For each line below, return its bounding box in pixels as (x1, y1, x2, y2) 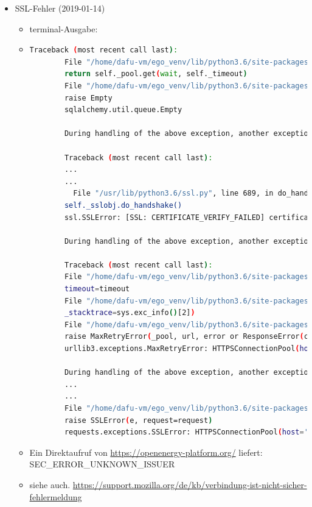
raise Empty (64, 93, 113, 102)
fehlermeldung (29, 490, 82, 503)
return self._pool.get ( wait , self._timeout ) (64, 69, 248, 79)
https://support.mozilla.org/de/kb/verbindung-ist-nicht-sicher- (72, 478, 307, 491)
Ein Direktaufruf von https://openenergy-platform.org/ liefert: (29, 445, 263, 458)
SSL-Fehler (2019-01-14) (15, 2, 105, 14)
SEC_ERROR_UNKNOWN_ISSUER (29, 458, 175, 470)
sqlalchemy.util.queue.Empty (64, 105, 182, 115)
